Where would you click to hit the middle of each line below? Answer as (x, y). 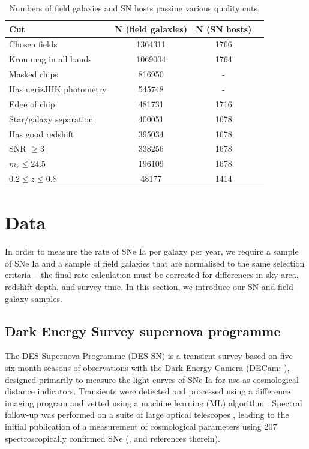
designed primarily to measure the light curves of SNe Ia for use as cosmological (152, 379)
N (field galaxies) (151, 29)
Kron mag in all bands (50, 59)
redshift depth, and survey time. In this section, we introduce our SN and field (149, 287)
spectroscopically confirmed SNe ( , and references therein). (112, 438)
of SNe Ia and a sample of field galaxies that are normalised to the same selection (155, 263)
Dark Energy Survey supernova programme (143, 330)
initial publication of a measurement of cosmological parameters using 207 (141, 426)
